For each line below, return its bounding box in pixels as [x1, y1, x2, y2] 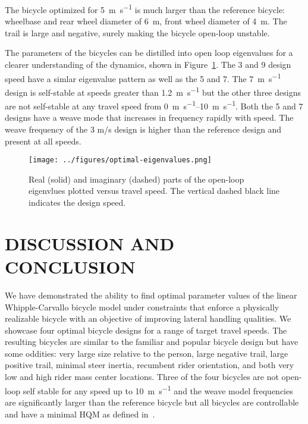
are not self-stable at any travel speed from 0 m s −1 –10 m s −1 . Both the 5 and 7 [5, 98, 303, 112]
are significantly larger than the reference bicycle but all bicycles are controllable [5, 395, 299, 408]
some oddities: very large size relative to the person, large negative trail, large [5, 347, 288, 359]
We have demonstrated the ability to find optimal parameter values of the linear [5, 288, 297, 301]
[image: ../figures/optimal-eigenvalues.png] [29, 156, 212, 165]
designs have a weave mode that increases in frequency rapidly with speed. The [5, 111, 294, 124]
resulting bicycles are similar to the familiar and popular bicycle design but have [5, 335, 298, 348]
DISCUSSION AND [5, 231, 175, 255]
